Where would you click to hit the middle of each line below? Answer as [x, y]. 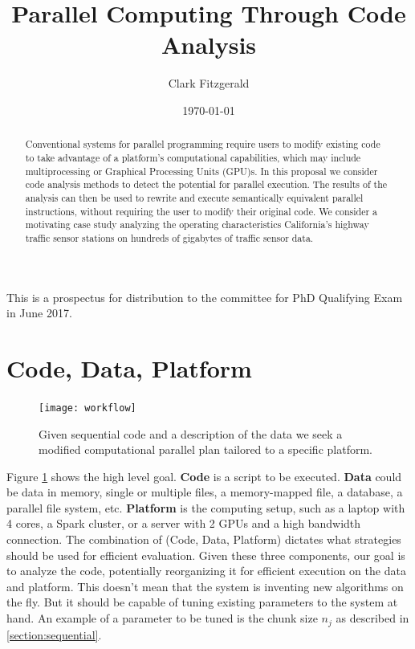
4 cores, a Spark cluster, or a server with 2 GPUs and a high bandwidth [184, 523]
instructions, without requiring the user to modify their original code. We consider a [201, 211]
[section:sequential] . [54, 634]
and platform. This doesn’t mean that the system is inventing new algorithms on [205, 586]
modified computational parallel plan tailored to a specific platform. [205, 449]
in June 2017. [39, 313]
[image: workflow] [87, 408]
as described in [372, 618]
